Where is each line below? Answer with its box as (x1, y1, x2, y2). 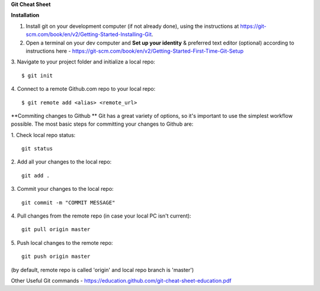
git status (21, 145, 53, 152)
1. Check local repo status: (11, 131, 76, 139)
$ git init (21, 72, 53, 79)
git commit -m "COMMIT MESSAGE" (21, 199, 116, 206)
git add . (21, 172, 50, 179)
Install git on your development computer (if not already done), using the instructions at (25, 23, 239, 30)
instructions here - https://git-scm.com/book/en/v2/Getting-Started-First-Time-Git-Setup (25, 47, 244, 55)
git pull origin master (21, 226, 91, 233)
